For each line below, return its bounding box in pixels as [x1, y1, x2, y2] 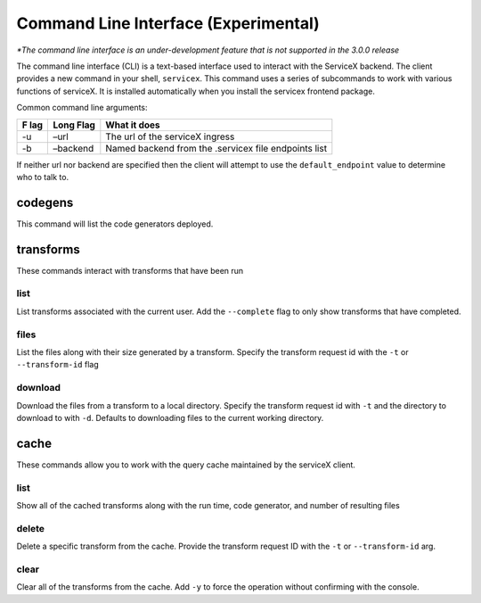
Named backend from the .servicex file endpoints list [105, 142, 328, 154]
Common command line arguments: [16, 103, 148, 113]
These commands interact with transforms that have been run [16, 265, 244, 276]
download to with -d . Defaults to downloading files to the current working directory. [16, 412, 324, 423]
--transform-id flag [16, 359, 99, 370]
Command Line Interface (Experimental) [16, 13, 320, 33]
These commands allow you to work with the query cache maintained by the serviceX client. [16, 459, 356, 470]
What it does [105, 119, 160, 131]
